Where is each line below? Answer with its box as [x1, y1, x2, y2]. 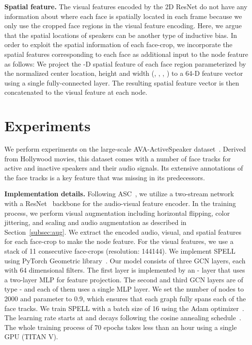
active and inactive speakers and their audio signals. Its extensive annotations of [4, 163, 243, 173]
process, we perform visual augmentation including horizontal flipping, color [4, 207, 230, 218]
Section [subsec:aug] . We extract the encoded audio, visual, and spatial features [4, 226, 241, 237]
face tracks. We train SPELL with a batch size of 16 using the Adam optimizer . [4, 303, 244, 313]
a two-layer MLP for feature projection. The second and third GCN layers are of [4, 274, 243, 284]
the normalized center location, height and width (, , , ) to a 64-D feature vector [4, 68, 243, 78]
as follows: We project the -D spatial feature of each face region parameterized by [4, 58, 246, 69]
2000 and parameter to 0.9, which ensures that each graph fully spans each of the [4, 293, 246, 303]
